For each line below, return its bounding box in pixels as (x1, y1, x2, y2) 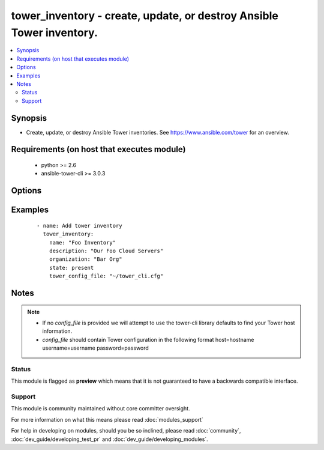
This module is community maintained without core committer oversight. (11, 405, 190, 412)
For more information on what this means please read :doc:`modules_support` (11, 416, 203, 423)
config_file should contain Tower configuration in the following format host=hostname (42, 336, 254, 343)
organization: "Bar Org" (49, 256, 122, 263)
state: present (49, 264, 94, 271)
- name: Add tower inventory (37, 222, 122, 229)
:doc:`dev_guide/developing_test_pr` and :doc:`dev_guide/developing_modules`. (11, 436, 208, 443)
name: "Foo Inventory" (49, 239, 116, 246)
